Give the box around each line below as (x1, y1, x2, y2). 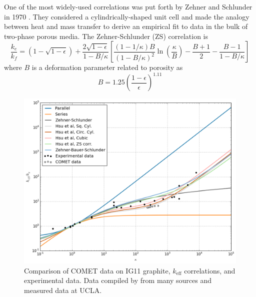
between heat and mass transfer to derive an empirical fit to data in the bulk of (4, 21, 248, 31)
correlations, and (184, 265, 235, 275)
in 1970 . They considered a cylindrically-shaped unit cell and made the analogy (4, 11, 249, 21)
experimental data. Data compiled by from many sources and (24, 275, 211, 285)
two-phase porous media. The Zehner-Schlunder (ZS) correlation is (4, 30, 208, 41)
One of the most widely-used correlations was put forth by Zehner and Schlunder (4, 1, 252, 11)
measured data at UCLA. (24, 284, 102, 295)
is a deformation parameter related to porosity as (31, 62, 183, 72)
